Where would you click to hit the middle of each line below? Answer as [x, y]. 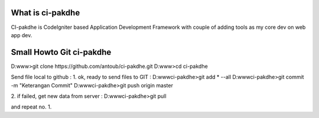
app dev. [22, 35]
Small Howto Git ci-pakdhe [61, 52]
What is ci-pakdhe [45, 13]
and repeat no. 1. [31, 107]
